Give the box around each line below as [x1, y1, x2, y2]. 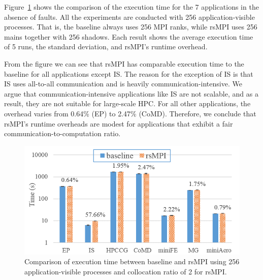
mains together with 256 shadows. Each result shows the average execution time [4, 31, 253, 42]
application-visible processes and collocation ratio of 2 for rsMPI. [24, 266, 227, 276]
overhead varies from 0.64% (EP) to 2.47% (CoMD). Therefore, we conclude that [4, 108, 256, 118]
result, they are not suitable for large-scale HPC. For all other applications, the [4, 98, 251, 109]
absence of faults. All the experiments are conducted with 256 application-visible [4, 11, 255, 22]
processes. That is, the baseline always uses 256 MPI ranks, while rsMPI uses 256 [4, 21, 257, 32]
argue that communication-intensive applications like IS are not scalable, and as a [4, 88, 258, 99]
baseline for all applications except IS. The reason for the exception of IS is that [4, 68, 253, 79]
